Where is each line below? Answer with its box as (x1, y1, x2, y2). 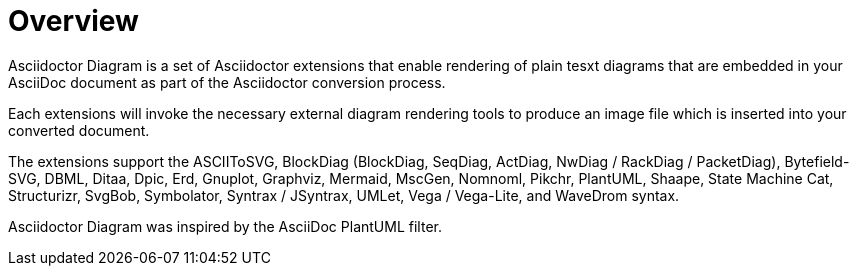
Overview (8, 4, 139, 38)
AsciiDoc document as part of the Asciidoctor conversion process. (8, 73, 446, 91)
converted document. (8, 121, 150, 139)
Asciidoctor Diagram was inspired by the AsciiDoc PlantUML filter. (8, 217, 442, 235)
